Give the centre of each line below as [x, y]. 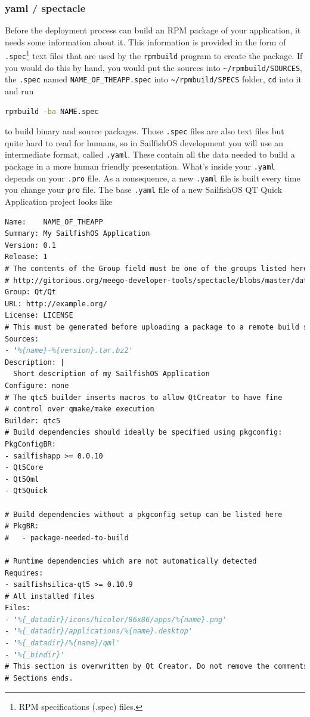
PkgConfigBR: [30, 444]
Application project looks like [59, 201]
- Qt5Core [24, 468]
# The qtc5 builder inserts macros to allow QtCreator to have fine [144, 397]
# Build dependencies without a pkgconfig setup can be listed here [144, 514]
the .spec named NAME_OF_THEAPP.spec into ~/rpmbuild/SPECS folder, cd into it [153, 79]
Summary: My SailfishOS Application [77, 234]
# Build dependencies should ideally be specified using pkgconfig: [144, 433]
